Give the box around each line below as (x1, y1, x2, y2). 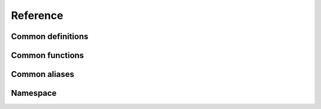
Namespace (11, 88, 57, 98)
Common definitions (11, 31, 89, 41)
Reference (11, 9, 64, 22)
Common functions (11, 50, 84, 60)
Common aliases (11, 69, 74, 79)
